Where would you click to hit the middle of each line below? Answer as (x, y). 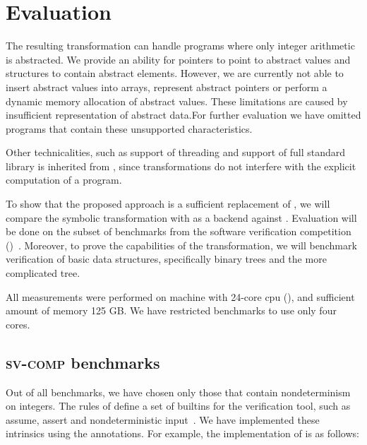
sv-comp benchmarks (83, 362)
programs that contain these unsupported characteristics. (129, 128)
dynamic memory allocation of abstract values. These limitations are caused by (177, 101)
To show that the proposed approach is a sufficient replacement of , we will (168, 204)
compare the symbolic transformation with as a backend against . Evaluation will (181, 217)
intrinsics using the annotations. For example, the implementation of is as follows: (182, 433)
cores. (18, 324)
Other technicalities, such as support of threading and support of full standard (176, 152)
